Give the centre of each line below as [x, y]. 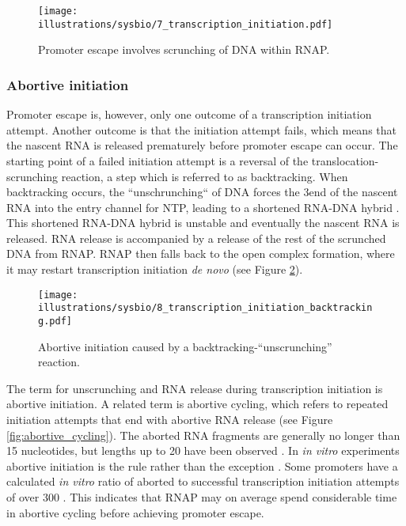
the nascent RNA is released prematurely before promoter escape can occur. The [202, 145]
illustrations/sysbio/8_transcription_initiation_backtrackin [205, 308]
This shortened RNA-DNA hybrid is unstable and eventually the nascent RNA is [203, 223]
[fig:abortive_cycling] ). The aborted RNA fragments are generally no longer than [203, 435]
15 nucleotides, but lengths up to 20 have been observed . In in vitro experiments [203, 450]
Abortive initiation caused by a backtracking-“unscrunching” [185, 346]
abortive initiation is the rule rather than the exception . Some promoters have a [202, 465]
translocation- [345, 160]
